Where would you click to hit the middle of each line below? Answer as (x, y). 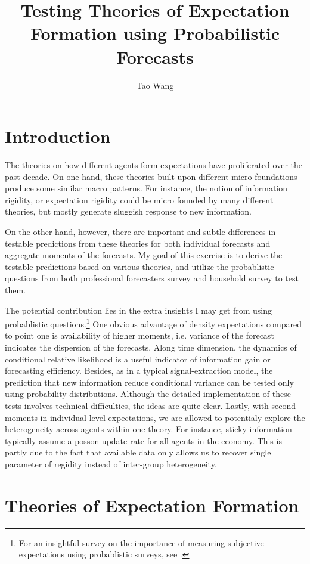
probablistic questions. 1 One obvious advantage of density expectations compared (153, 323)
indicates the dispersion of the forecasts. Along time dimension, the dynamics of (151, 347)
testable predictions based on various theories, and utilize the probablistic (139, 266)
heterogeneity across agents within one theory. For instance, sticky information (148, 429)
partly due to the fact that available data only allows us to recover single (138, 452)
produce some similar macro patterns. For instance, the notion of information (146, 188)
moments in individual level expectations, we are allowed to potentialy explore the (155, 417)
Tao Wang (155, 85)
